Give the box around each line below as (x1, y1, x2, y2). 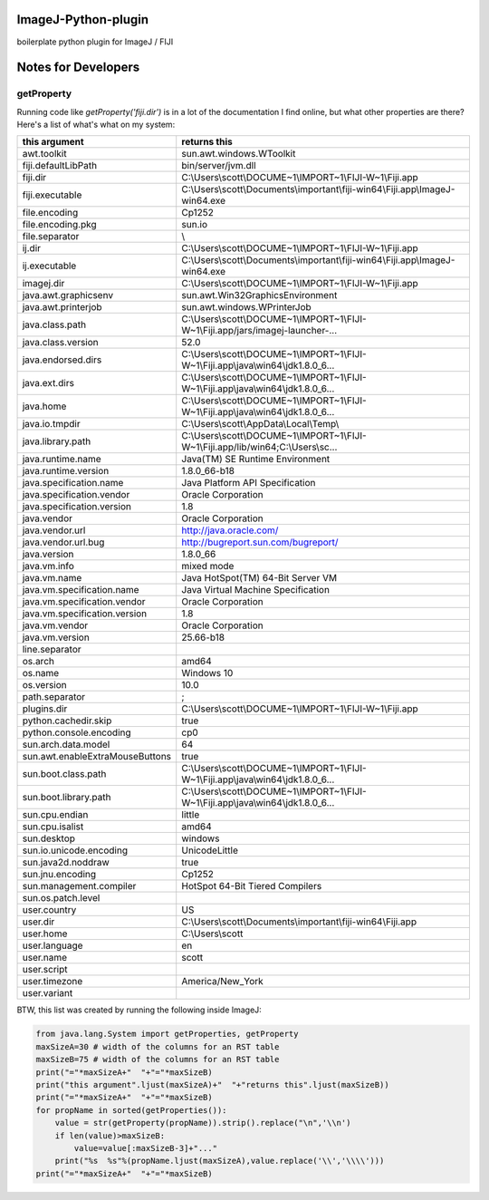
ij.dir (22, 242, 41, 255)
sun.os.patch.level (22, 892, 101, 905)
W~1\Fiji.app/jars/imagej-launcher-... (181, 324, 338, 337)
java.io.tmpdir (22, 418, 81, 431)
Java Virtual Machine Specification (181, 584, 331, 596)
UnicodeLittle (181, 844, 239, 856)
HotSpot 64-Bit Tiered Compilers (181, 880, 322, 893)
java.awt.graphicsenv (22, 289, 113, 302)
